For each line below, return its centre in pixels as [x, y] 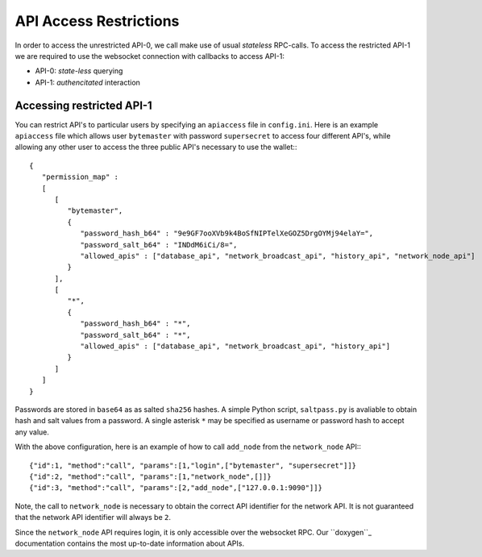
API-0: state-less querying [79, 71]
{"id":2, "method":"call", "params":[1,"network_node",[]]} [150, 476]
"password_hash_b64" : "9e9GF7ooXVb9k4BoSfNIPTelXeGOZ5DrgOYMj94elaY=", [227, 233]
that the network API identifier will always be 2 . [93, 518]
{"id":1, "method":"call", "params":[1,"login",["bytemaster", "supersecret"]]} [193, 465]
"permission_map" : [80, 177]
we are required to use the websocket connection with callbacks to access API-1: [150, 56]
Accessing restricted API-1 [83, 105]
